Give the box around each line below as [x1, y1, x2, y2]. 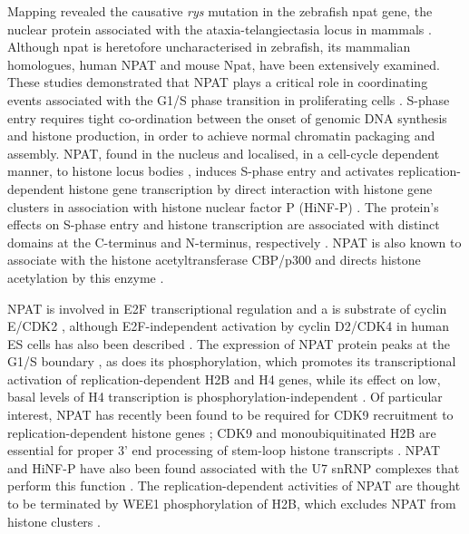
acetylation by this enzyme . [7, 267, 164, 286]
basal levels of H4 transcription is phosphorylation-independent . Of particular [7, 387, 443, 406]
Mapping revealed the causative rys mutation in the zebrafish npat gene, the [7, 2, 433, 20]
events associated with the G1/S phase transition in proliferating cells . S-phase [7, 90, 450, 109]
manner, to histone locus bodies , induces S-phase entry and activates [7, 161, 394, 180]
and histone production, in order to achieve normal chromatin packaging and [7, 126, 435, 145]
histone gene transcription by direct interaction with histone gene [68, 179, 433, 198]
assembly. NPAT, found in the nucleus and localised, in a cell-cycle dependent [7, 143, 440, 162]
